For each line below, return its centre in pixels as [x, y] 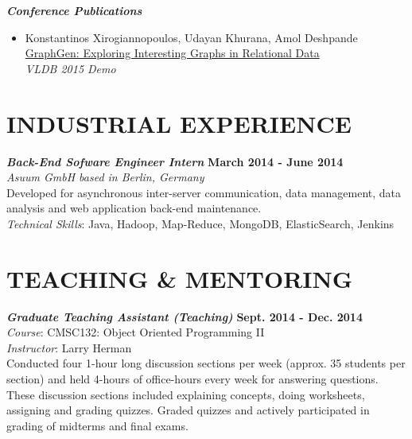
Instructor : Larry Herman [69, 347]
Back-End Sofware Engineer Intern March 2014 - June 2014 [175, 161]
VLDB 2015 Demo [70, 68]
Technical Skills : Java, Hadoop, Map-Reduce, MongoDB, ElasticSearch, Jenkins [200, 223]
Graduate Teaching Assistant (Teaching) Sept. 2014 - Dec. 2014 [185, 316]
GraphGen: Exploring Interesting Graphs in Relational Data [172, 53]
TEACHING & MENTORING [180, 278]
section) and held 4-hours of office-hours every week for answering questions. [192, 378]
